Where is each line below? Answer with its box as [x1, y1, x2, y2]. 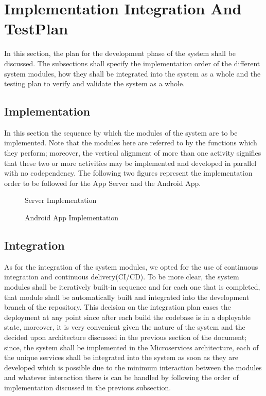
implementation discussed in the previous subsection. [4, 382, 171, 392]
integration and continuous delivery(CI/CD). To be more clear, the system [4, 271, 239, 282]
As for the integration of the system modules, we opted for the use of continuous [4, 261, 258, 272]
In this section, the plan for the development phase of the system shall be [4, 48, 236, 59]
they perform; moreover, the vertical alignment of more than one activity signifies [4, 147, 261, 158]
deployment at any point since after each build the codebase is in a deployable [4, 311, 251, 322]
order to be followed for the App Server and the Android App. [4, 177, 201, 188]
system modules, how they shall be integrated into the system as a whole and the [4, 68, 261, 79]
